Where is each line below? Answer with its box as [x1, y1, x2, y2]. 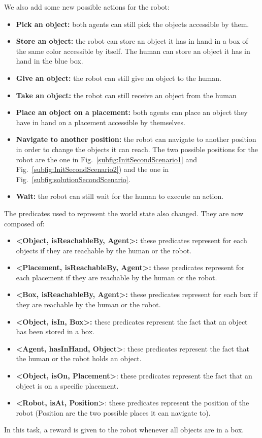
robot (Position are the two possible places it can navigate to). [16, 407, 211, 418]
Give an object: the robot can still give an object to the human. [16, 72, 221, 83]
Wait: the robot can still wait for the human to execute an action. [16, 191, 224, 201]
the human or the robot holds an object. [16, 353, 142, 364]
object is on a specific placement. [16, 380, 119, 391]
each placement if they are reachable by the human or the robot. [16, 272, 217, 282]
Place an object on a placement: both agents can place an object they [16, 107, 248, 118]
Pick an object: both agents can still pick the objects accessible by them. [16, 18, 249, 29]
